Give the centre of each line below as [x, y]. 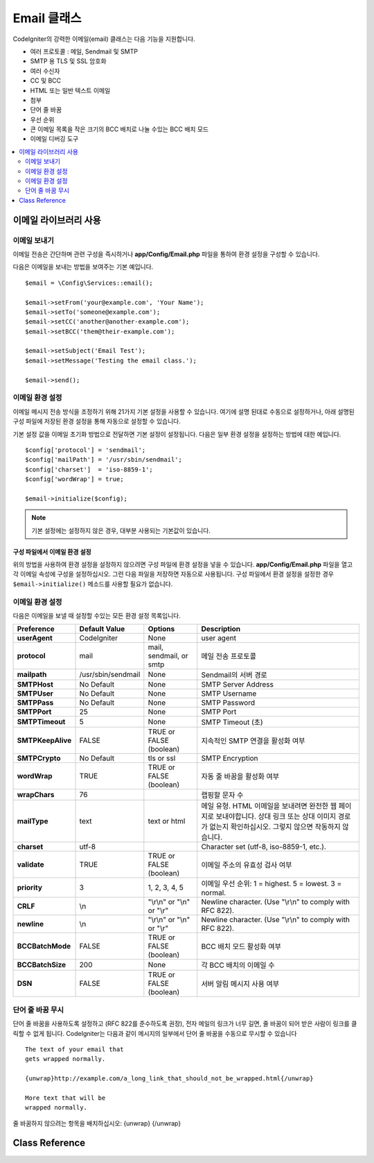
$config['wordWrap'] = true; [74, 479]
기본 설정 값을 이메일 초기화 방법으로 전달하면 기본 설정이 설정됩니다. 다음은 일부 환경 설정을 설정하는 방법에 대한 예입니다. [177, 434]
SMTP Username [229, 694]
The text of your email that [74, 1049]
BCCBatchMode [44, 946]
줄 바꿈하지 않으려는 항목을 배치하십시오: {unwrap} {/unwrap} [97, 1123]
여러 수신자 [45, 71]
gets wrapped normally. [65, 1059]
